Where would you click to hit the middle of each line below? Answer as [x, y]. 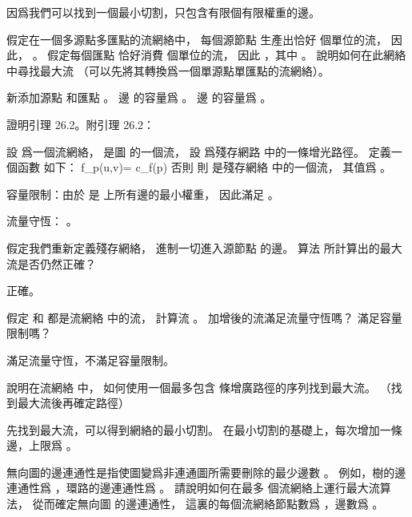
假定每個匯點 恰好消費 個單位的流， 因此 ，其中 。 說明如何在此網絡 [227, 55]
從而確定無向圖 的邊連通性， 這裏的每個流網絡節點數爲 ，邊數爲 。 [208, 504]
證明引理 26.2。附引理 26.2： [81, 124]
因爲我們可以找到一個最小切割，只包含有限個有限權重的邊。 [163, 12]
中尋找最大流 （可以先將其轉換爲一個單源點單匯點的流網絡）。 [168, 70]
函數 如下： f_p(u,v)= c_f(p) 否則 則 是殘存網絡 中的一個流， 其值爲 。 [204, 167]
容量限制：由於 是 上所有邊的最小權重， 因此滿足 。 [143, 194]
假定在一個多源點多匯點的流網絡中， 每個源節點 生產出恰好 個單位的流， [197, 39]
